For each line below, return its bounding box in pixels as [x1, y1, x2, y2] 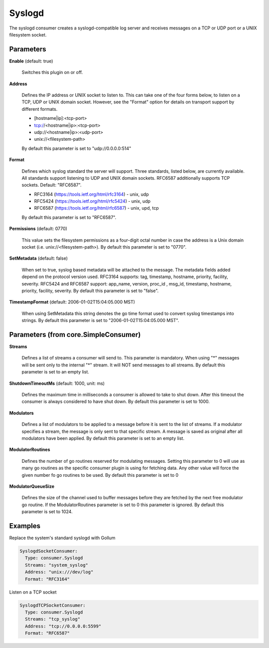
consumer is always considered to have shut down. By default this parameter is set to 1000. [21, 398, 210, 404]
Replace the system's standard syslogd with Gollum [9, 535, 116, 541]
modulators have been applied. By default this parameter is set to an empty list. [21, 435, 184, 441]
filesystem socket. [9, 31, 47, 37]
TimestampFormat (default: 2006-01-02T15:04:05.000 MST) [9, 299, 135, 305]
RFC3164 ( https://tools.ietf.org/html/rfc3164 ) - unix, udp [34, 191, 149, 197]
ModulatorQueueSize [9, 483, 55, 489]
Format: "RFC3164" [25, 576, 70, 582]
